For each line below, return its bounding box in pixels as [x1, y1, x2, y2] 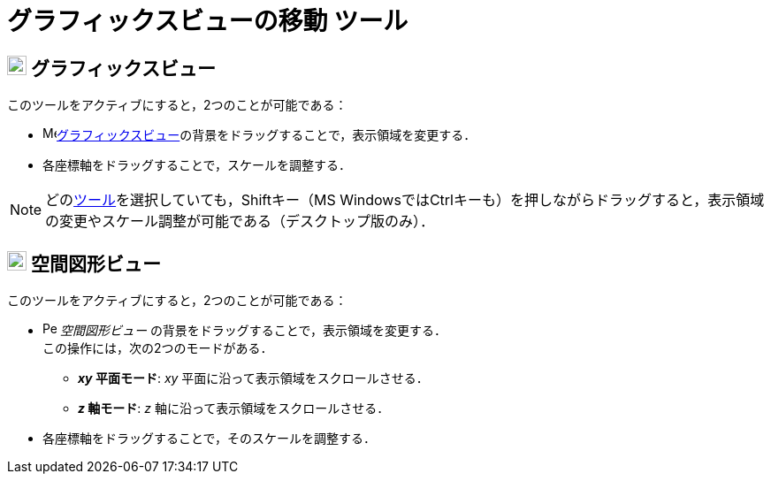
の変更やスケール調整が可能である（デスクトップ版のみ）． [45, 212, 434, 231]
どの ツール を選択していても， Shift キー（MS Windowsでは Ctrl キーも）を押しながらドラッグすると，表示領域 [45, 191, 765, 210]
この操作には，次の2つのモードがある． [42, 340, 273, 356]
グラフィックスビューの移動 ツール [7, 6, 408, 36]
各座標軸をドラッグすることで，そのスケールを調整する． [42, 431, 377, 447]
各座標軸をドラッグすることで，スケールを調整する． [42, 157, 352, 173]
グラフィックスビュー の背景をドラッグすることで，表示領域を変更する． [57, 127, 477, 143]
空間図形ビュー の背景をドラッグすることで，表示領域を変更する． [59, 323, 447, 339]
